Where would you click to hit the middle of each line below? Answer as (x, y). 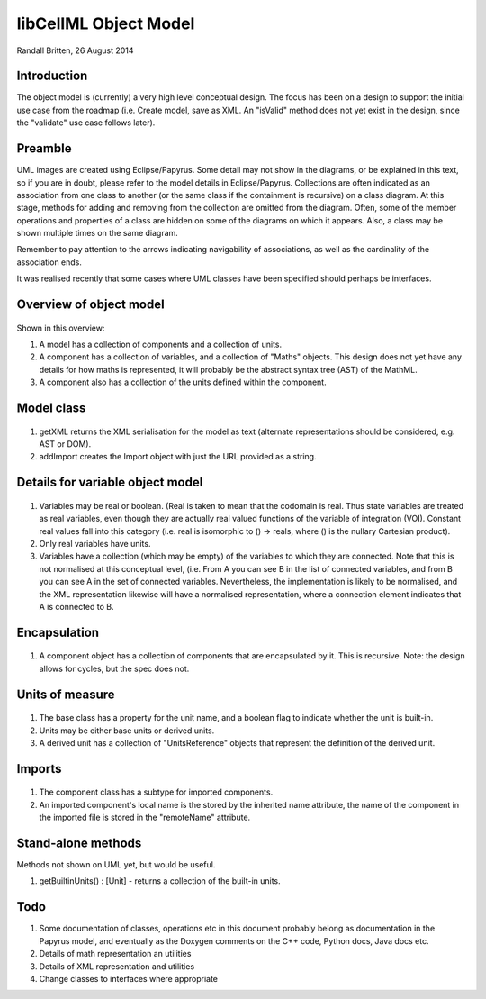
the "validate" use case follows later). (86, 123)
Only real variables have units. (95, 544)
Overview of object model (91, 305)
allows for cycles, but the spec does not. (114, 668)
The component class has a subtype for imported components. (156, 792)
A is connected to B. (76, 606)
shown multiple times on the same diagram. (98, 233)
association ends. (49, 262)
